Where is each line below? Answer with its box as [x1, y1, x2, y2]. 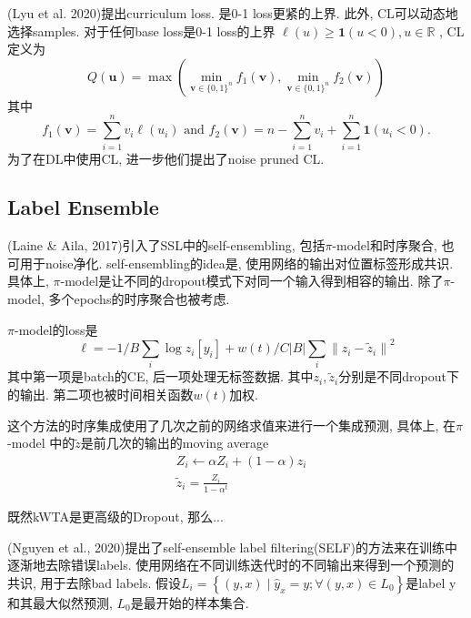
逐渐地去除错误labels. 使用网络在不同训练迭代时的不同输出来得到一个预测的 [7, 555, 455, 574]
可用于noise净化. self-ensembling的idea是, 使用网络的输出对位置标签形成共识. [7, 253, 454, 272]
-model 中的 [7, 433, 75, 452]
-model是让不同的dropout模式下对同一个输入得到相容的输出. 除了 [60, 271, 444, 290]
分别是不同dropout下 [338, 367, 459, 386]
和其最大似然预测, [7, 593, 113, 612]
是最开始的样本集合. [130, 593, 249, 612]
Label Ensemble [7, 193, 159, 221]
